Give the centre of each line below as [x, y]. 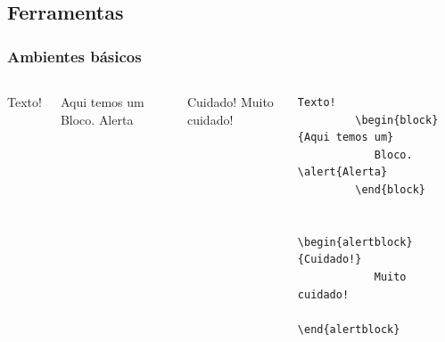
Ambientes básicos [74, 56]
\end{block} [390, 189]
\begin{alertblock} [355, 242]
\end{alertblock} [349, 329]
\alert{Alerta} [342, 172]
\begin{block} [397, 120]
